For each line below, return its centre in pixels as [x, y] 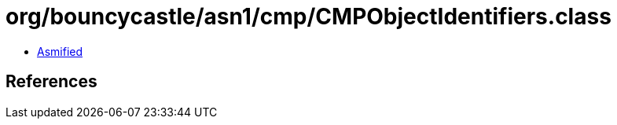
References [51, 82]
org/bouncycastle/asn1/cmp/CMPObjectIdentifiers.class [308, 17]
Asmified [60, 51]
